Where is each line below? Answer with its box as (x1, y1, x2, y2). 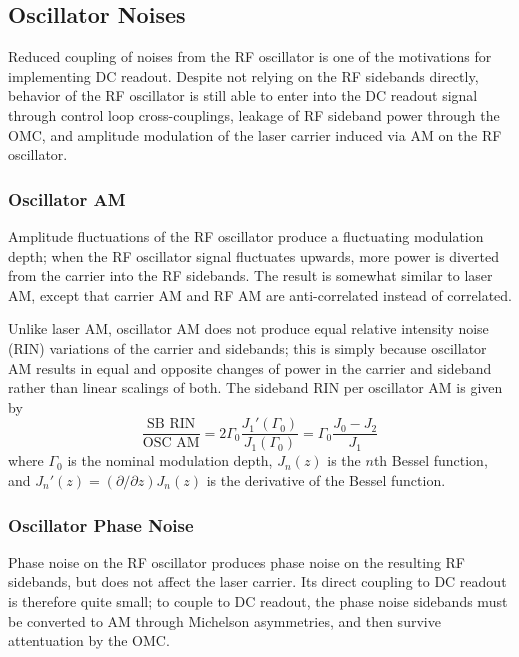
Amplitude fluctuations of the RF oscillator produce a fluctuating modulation (8, 225, 484, 246)
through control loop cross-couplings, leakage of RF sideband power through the (8, 104, 500, 125)
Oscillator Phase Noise (8, 512, 194, 537)
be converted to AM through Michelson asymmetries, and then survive (8, 610, 441, 631)
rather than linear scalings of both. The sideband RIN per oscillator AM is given (8, 377, 503, 398)
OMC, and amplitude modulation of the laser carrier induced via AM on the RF (8, 124, 502, 145)
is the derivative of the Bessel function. (206, 469, 446, 490)
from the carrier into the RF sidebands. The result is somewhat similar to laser (8, 265, 493, 286)
